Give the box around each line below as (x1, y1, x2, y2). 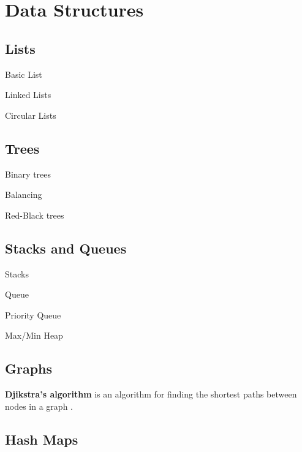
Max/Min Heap (5, 329, 63, 342)
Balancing (5, 188, 42, 201)
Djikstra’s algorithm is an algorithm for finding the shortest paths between (5, 388, 297, 401)
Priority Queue (5, 308, 61, 321)
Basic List (5, 67, 42, 80)
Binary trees (5, 167, 51, 180)
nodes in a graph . (5, 399, 73, 412)
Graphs (5, 359, 53, 378)
